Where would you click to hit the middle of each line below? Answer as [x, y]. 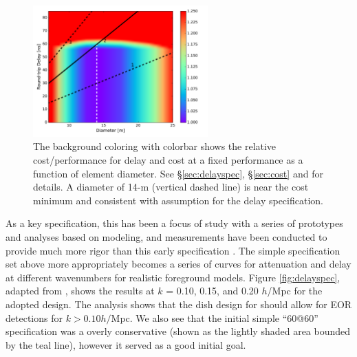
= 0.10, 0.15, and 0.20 [212, 291]
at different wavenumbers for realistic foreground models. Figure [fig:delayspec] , [173, 277]
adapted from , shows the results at [80, 291]
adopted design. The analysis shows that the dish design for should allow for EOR [179, 304]
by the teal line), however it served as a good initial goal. [126, 344]
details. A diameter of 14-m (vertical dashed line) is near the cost [171, 187]
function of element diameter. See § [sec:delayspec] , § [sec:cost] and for [178, 173]
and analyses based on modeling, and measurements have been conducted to [166, 236]
